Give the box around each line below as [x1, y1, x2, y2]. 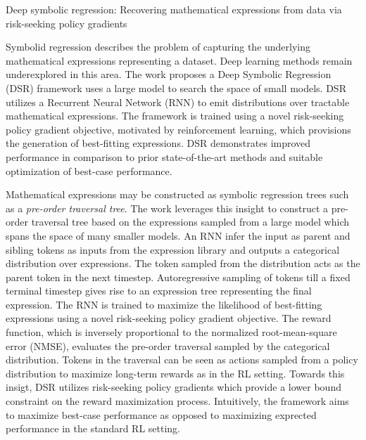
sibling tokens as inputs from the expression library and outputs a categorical [6, 242, 340, 257]
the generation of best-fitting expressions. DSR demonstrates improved [6, 136, 311, 150]
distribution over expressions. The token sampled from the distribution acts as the [6, 256, 360, 271]
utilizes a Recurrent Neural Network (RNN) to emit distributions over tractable [6, 94, 350, 109]
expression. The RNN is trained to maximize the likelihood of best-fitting [6, 297, 322, 311]
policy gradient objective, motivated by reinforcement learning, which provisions [6, 122, 351, 136]
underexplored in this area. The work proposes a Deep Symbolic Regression [6, 67, 332, 82]
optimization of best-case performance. [6, 163, 172, 178]
